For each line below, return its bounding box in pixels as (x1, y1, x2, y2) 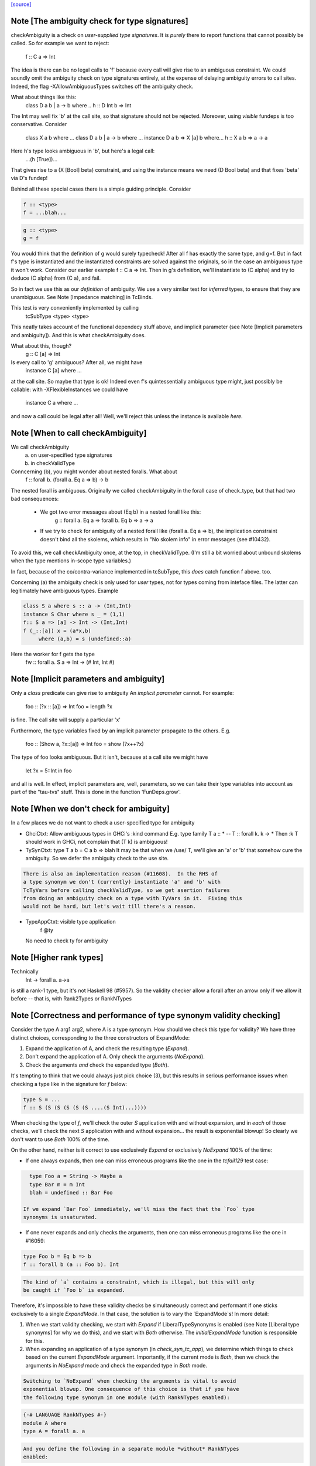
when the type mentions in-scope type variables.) (11, 557, 132, 564)
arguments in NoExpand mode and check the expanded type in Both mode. (25, 1362, 208, 1369)
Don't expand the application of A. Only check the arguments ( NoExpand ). (25, 1053, 205, 1060)
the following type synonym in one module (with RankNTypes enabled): (23, 1394, 231, 1401)
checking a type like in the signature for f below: (11, 1080, 128, 1087)
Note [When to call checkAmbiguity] (11, 428, 147, 438)
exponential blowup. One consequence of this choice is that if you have (23, 1386, 239, 1393)
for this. (25, 1337, 44, 1344)
